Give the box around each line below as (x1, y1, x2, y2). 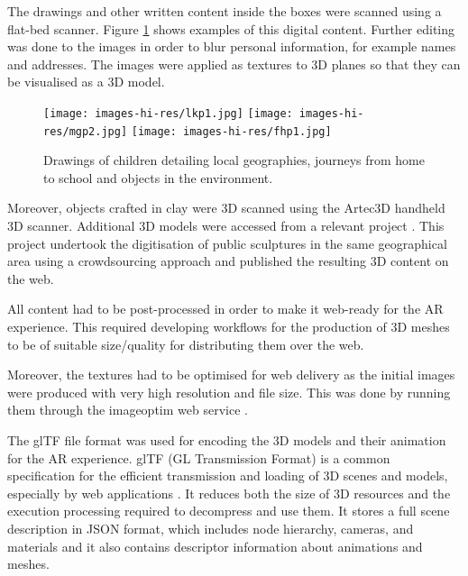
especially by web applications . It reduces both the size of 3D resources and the (7, 483, 451, 502)
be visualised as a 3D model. (7, 72, 165, 91)
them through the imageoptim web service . (7, 400, 248, 419)
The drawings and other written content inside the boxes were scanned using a (7, 2, 442, 20)
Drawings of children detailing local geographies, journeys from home (43, 151, 425, 169)
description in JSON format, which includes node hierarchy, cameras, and (7, 518, 414, 537)
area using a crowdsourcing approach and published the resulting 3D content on (7, 251, 449, 270)
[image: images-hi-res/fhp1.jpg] (131, 124, 332, 138)
